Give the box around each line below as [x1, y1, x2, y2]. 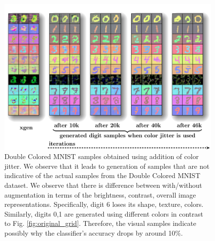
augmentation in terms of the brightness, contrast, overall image [4, 189, 196, 200]
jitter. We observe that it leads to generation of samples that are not [4, 161, 210, 171]
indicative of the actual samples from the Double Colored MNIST [4, 170, 200, 181]
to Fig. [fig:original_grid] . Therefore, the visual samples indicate [4, 218, 196, 228]
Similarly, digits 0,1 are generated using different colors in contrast [4, 208, 203, 219]
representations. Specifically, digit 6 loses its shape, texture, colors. [4, 199, 204, 209]
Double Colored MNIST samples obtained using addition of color [4, 151, 199, 161]
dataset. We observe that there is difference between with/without [4, 180, 202, 190]
